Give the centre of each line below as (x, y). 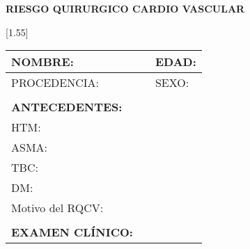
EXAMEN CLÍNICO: (72, 232)
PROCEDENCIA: (55, 83)
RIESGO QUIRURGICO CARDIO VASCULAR (125, 8)
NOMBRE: (42, 62)
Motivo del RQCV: (57, 208)
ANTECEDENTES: (67, 107)
